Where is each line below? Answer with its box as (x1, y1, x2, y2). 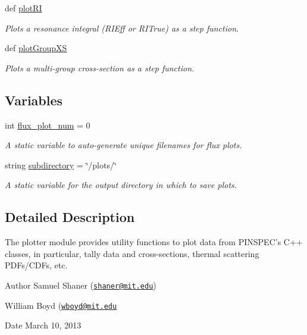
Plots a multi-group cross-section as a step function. (5, 61, 195, 74)
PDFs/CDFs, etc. (5, 259, 68, 271)
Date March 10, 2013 (5, 319, 82, 331)
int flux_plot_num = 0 (5, 118, 90, 131)
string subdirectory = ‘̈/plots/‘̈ (5, 158, 117, 171)
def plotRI (5, 2, 42, 14)
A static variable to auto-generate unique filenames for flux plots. (5, 139, 242, 151)
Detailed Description (5, 208, 135, 226)
